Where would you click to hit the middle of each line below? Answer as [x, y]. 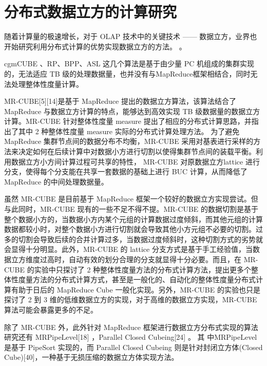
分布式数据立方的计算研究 [91, 12]
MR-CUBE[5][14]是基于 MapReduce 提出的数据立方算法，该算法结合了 [120, 101]
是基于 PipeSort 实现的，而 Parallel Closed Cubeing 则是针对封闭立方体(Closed [133, 347]
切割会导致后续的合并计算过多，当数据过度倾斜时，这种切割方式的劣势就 [140, 239]
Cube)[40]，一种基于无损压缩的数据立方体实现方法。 [91, 357]
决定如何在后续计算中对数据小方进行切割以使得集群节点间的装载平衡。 [137, 151]
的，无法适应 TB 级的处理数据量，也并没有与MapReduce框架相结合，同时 [127, 73]
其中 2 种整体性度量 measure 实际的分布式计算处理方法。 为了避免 [129, 131]
